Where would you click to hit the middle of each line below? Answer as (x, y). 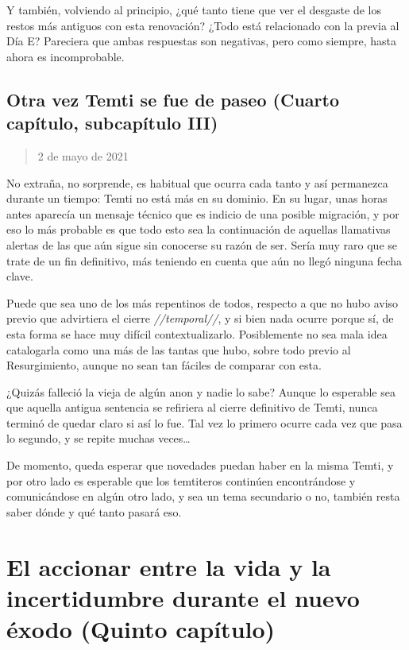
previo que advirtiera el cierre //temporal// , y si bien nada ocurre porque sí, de (200, 318)
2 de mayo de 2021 (83, 155)
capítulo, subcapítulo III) (112, 123)
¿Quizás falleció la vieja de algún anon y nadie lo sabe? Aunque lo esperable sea (201, 391)
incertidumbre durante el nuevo (183, 597)
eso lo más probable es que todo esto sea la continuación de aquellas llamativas (199, 229)
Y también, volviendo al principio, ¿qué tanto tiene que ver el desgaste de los (194, 10)
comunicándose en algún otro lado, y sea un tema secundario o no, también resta (203, 496)
